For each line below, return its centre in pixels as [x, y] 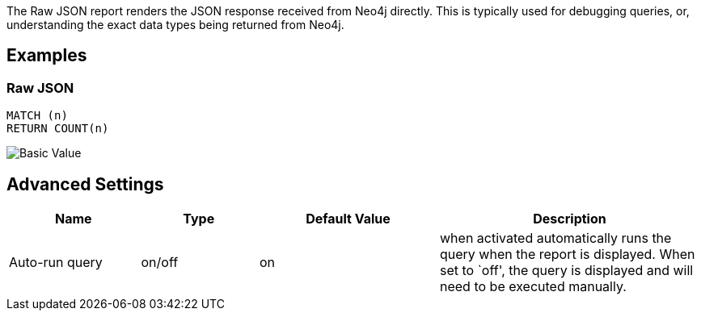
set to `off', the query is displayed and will [567, 271]
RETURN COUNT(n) [58, 129]
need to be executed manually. [533, 287]
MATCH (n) [37, 116]
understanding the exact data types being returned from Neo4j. [175, 25]
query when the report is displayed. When [568, 254]
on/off [160, 263]
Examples [47, 56]
